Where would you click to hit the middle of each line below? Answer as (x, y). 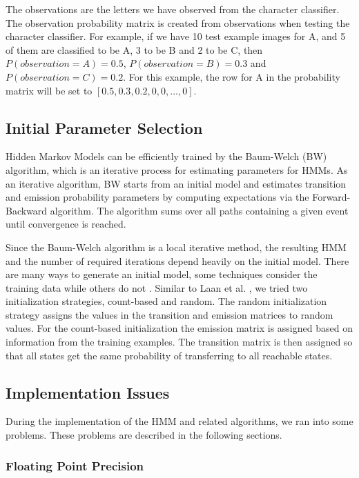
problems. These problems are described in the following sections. (144, 435)
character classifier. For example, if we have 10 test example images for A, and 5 (176, 36)
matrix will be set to (49, 90)
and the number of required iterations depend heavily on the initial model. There (177, 260)
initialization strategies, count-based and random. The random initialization (166, 301)
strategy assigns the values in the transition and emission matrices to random (169, 314)
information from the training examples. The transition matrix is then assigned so (179, 342)
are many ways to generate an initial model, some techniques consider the (162, 274)
